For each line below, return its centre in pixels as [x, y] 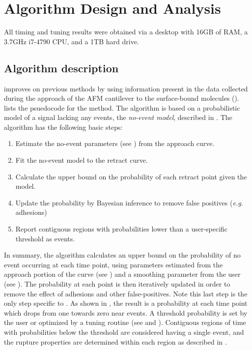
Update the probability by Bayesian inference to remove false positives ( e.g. [129, 202]
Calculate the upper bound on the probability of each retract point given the [131, 176]
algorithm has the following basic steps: [63, 127]
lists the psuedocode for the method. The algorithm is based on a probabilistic [122, 107]
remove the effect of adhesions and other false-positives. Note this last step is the [126, 293]
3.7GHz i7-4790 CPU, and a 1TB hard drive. [71, 41]
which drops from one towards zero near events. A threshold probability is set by [126, 312]
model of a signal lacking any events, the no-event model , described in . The [118, 117]
